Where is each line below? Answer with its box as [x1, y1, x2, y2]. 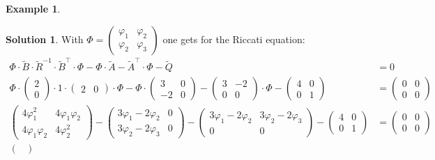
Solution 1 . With [6, 31, 84, 46]
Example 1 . [6, 1, 61, 15]
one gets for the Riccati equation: [162, 31, 305, 46]
